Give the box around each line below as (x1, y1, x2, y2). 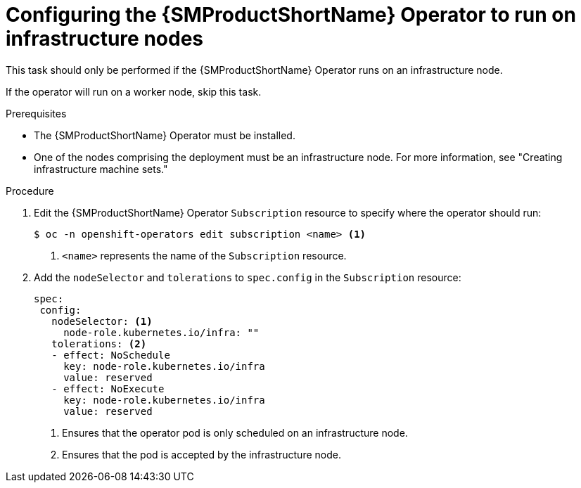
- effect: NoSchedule (51, 349, 170, 361)
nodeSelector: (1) (51, 315, 153, 327)
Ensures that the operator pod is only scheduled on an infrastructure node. (62, 426, 408, 439)
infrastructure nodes (6, 27, 204, 51)
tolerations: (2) (51, 338, 147, 349)
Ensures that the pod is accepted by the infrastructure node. (62, 448, 341, 461)
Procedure (6, 184, 54, 197)
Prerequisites (6, 107, 67, 120)
